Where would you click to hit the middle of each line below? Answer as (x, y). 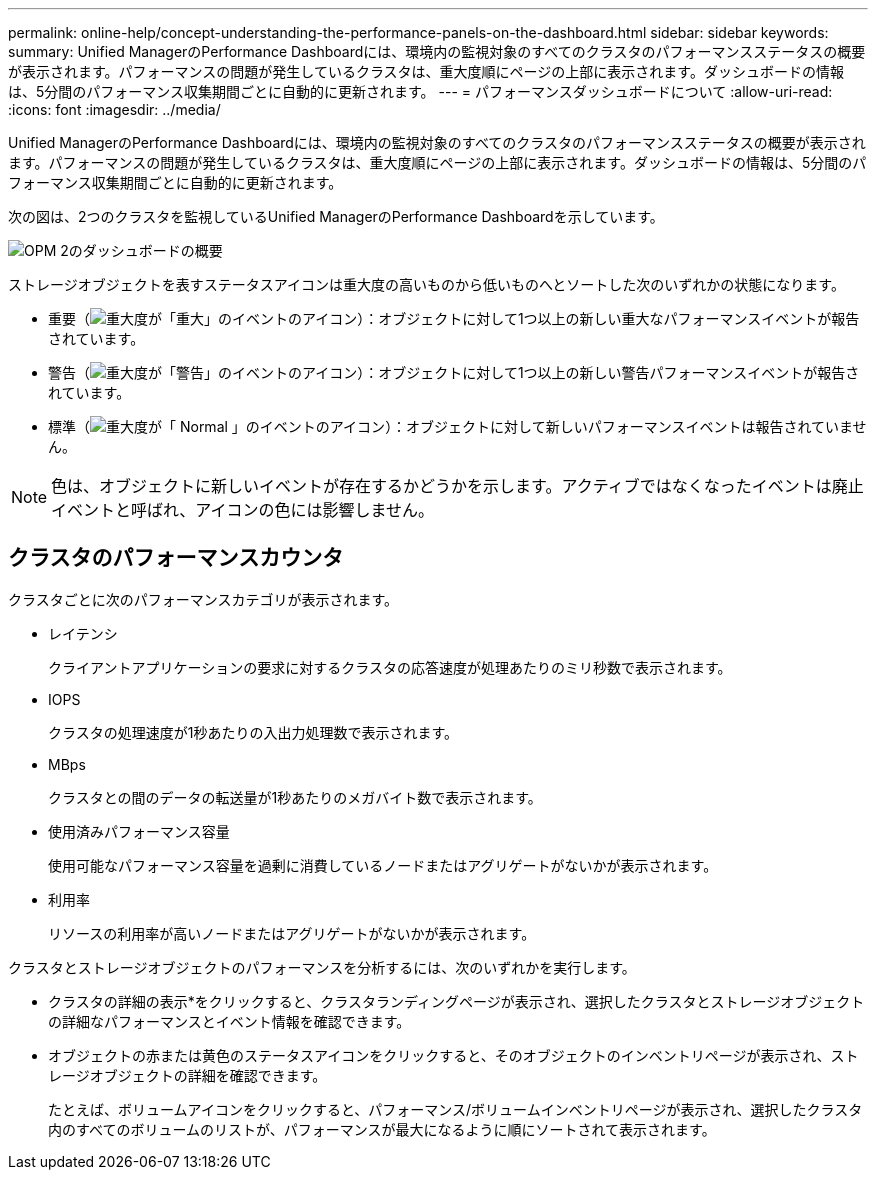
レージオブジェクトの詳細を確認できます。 (187, 1075)
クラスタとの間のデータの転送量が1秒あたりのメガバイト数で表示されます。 (295, 797)
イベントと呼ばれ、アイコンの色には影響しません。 (242, 510)
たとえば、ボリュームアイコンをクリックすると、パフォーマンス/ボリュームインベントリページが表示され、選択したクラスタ (455, 1109)
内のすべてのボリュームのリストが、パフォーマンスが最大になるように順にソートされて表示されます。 (382, 1129)
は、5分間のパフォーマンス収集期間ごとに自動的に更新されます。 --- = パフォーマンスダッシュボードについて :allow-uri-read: (420, 91)
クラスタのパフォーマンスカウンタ (176, 558)
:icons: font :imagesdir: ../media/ (114, 109)
